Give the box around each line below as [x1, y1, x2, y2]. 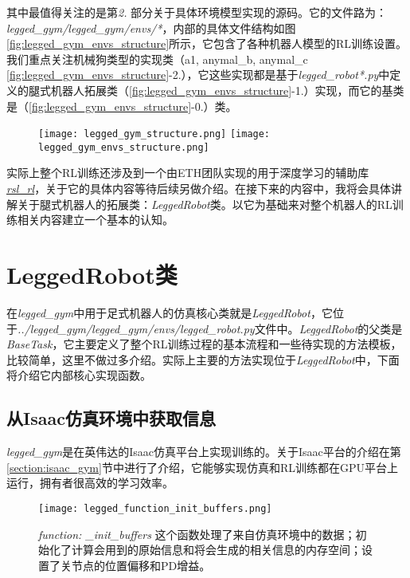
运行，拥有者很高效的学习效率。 [6, 474, 174, 491]
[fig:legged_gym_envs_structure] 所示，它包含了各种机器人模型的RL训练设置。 [6, 35, 408, 52]
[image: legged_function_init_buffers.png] [38, 502, 272, 514]
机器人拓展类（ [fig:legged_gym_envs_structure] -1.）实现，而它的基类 [50, 81, 404, 98]
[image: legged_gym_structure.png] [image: [38, 128, 271, 140]
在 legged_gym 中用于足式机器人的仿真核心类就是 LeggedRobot [6, 304, 310, 320]
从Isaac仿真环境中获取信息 [6, 406, 216, 431]
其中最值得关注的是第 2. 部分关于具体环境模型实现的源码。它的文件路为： [6, 4, 388, 20]
